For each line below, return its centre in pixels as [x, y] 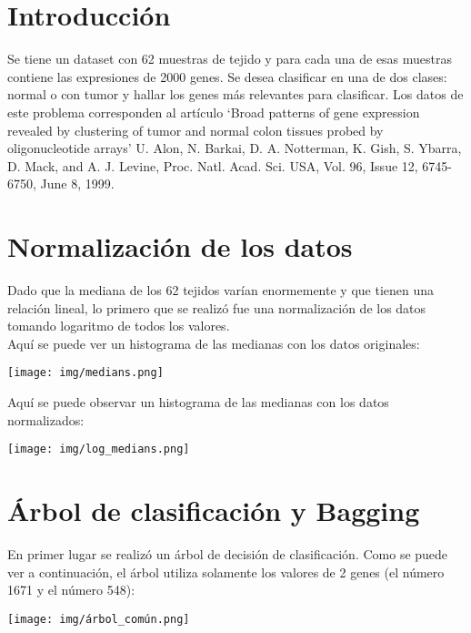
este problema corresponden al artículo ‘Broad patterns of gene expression [214, 112]
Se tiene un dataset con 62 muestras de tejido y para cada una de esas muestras [230, 59]
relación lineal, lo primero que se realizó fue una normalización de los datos [217, 307]
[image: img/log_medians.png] [99, 449]
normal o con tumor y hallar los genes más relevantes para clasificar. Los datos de [235, 94]
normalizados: [46, 419]
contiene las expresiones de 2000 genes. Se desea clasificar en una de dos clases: [227, 76]
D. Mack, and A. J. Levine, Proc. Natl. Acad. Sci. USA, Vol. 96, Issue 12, [213, 165]
